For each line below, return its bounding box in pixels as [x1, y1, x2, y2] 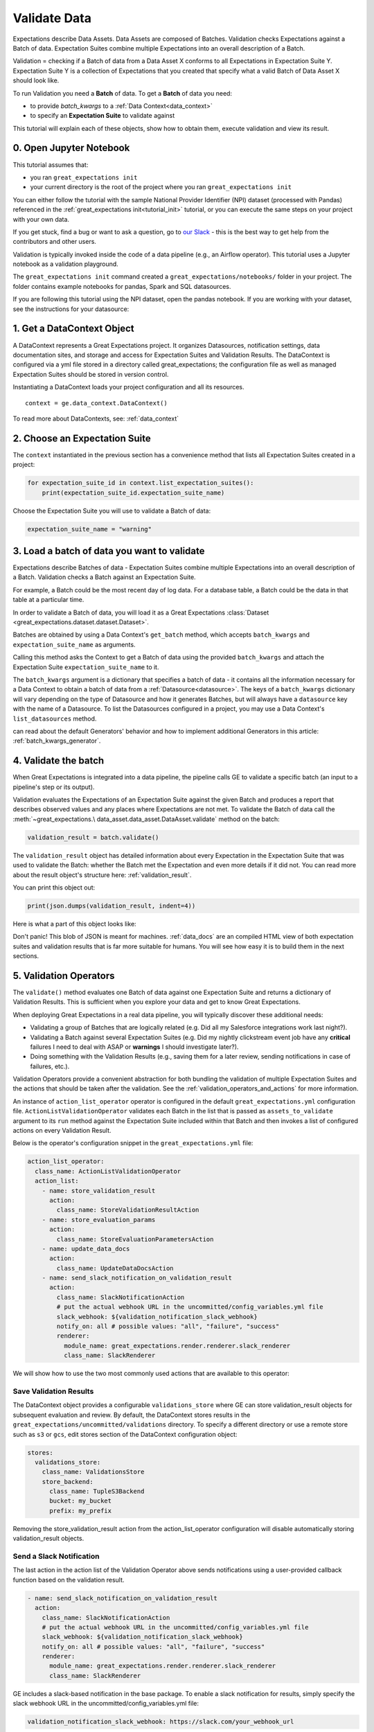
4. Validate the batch [12, 755, 105, 767]
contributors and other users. [12, 238, 97, 246]
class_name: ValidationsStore [42, 1468, 145, 1476]
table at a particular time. [12, 596, 84, 604]
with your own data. [12, 215, 69, 223]
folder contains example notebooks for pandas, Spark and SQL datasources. [12, 282, 231, 290]
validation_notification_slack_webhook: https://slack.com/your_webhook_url [27, 1718, 294, 1726]
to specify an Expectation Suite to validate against [30, 112, 175, 120]
